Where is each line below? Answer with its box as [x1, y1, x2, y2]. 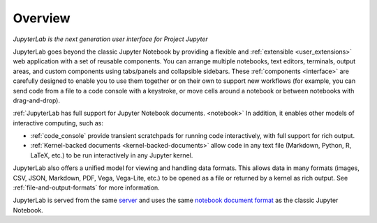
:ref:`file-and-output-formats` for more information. [13, 183, 160, 192]
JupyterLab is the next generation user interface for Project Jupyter [13, 35, 209, 43]
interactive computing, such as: [13, 118, 104, 127]
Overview [13, 10, 71, 26]
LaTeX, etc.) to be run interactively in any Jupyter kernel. [30, 151, 193, 160]
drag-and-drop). [13, 96, 61, 105]
